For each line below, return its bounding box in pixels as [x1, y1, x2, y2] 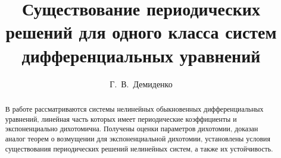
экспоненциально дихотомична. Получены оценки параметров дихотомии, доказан [5, 124, 258, 134]
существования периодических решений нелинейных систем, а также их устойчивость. [5, 143, 273, 153]
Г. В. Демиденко [110, 77, 173, 90]
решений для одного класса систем [5, 20, 277, 44]
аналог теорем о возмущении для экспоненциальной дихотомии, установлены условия [5, 133, 270, 143]
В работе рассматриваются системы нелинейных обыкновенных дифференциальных [5, 103, 264, 113]
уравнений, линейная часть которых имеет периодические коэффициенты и [5, 113, 237, 124]
